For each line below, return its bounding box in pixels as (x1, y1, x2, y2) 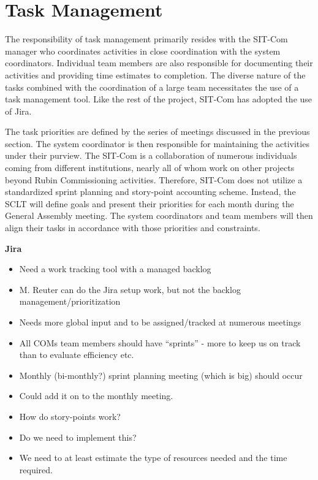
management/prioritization (19, 295, 121, 308)
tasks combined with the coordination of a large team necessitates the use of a (5, 80, 299, 93)
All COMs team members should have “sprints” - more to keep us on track (19, 336, 301, 349)
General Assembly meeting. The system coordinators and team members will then (5, 209, 313, 222)
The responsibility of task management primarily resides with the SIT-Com (5, 32, 288, 45)
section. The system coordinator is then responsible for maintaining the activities (5, 137, 309, 150)
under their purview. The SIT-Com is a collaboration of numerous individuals (5, 149, 297, 162)
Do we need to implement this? (19, 430, 137, 443)
